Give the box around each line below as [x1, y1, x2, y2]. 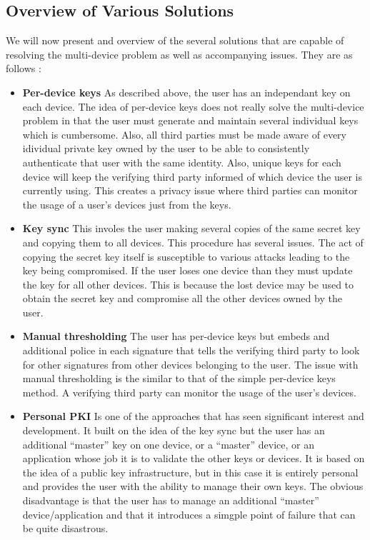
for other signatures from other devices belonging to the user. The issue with [22, 356, 359, 371]
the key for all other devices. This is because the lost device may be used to [22, 276, 354, 291]
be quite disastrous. [22, 521, 109, 536]
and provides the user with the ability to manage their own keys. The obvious [22, 479, 364, 494]
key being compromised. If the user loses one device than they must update [22, 263, 353, 278]
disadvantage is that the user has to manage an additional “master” [22, 493, 319, 508]
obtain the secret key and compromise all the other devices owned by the [22, 291, 342, 306]
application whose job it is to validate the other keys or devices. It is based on [22, 451, 365, 466]
